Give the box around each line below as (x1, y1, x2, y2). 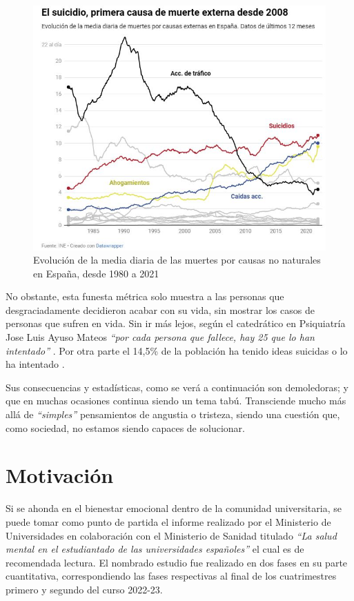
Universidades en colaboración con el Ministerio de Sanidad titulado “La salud (6, 528, 337, 542)
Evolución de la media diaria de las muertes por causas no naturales (33, 253, 321, 267)
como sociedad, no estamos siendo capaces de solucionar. (6, 420, 245, 435)
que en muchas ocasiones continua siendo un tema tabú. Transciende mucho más (6, 393, 346, 408)
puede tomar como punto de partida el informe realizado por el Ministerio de (6, 514, 331, 529)
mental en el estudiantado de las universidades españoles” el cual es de (6, 542, 304, 556)
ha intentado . (6, 357, 65, 371)
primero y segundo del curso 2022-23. (6, 582, 163, 596)
